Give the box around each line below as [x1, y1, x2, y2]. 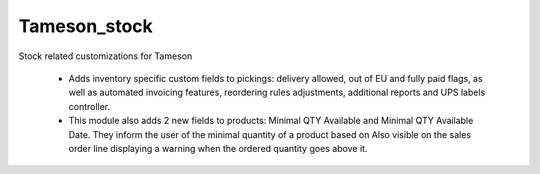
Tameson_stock [18, 15, 154, 37]
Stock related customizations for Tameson [18, 50, 193, 62]
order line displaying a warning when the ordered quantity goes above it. [68, 142, 368, 154]
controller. [68, 100, 111, 112]
